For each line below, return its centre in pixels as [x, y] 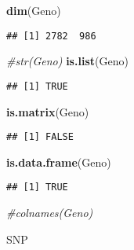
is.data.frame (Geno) [59, 162]
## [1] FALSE [40, 137]
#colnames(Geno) [50, 212]
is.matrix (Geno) [48, 111]
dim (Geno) [34, 10]
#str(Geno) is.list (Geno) [67, 61]
